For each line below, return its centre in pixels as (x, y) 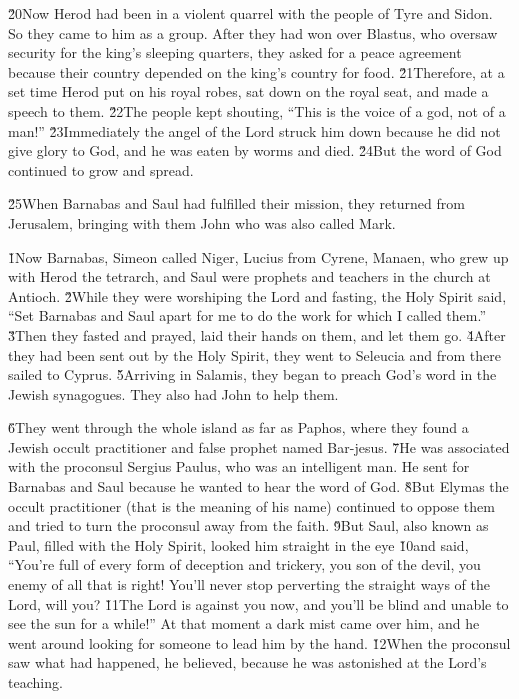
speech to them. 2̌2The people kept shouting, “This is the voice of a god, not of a (257, 110)
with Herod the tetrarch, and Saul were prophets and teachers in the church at (249, 276)
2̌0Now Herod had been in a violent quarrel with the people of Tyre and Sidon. (250, 13)
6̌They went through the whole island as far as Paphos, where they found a (238, 427)
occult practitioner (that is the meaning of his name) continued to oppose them (251, 505)
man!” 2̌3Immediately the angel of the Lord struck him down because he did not (254, 130)
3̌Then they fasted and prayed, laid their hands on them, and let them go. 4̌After (257, 334)
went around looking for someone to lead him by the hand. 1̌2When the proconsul (259, 642)
